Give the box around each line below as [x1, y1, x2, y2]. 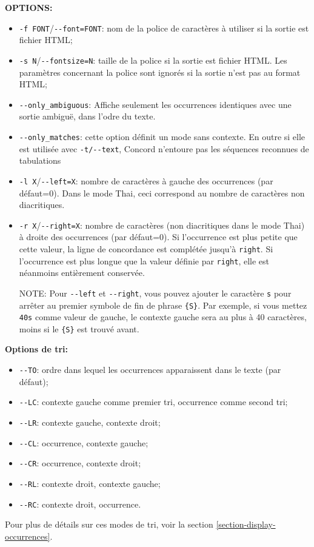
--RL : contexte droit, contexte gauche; [19, 477, 161, 489]
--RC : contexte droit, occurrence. [19, 497, 141, 510]
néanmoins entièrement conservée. [19, 266, 145, 279]
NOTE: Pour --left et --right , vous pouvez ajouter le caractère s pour [19, 286, 292, 299]
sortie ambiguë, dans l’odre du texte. [19, 110, 156, 122]
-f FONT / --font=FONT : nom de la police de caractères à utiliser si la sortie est [19, 21, 309, 34]
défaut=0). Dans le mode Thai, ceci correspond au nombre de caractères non [19, 186, 305, 199]
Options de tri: [5, 343, 68, 355]
